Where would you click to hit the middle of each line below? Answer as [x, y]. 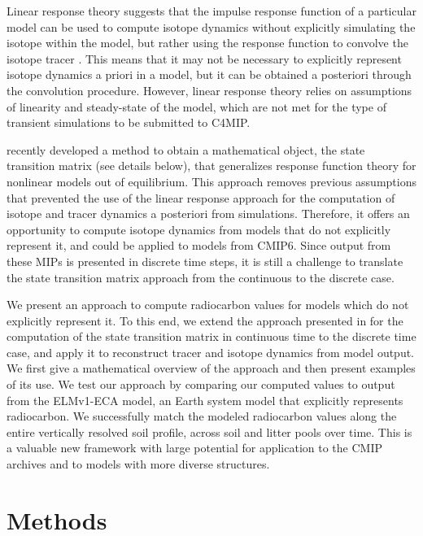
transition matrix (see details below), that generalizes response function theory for [211, 166]
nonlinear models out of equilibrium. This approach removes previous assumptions [211, 181]
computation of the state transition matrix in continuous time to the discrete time [211, 336]
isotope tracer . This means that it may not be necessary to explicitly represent [204, 58]
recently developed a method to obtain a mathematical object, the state [186, 149]
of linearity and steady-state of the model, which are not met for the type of [196, 106]
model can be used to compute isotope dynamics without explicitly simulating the [211, 26]
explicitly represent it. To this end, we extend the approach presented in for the [205, 320]
